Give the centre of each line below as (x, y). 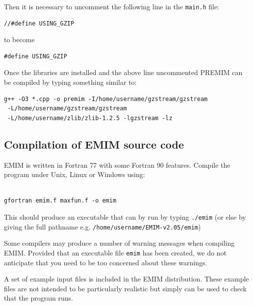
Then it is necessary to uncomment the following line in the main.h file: (112, 6)
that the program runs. (38, 298)
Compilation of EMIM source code (94, 144)
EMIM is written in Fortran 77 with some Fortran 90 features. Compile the (117, 165)
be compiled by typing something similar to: (70, 82)
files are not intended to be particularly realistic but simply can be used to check (126, 288)
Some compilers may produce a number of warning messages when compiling (119, 243)
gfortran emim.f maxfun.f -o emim (60, 201)
